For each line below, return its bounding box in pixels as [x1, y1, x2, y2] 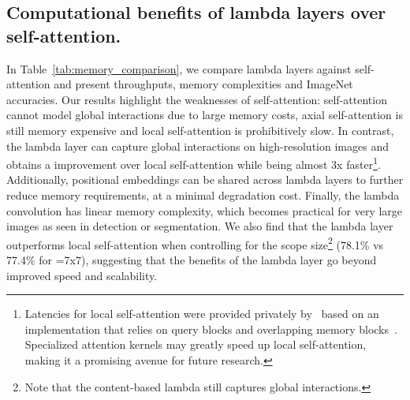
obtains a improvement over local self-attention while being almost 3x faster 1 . [6, 154, 381, 172]
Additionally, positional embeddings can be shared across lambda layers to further [6, 171, 404, 188]
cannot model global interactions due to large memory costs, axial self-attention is [6, 107, 403, 123]
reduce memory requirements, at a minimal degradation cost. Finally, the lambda [6, 187, 400, 203]
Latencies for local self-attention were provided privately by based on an [24, 305, 379, 322]
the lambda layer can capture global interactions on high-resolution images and [6, 137, 389, 154]
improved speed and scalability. [6, 267, 158, 283]
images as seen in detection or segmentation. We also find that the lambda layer [6, 218, 393, 234]
